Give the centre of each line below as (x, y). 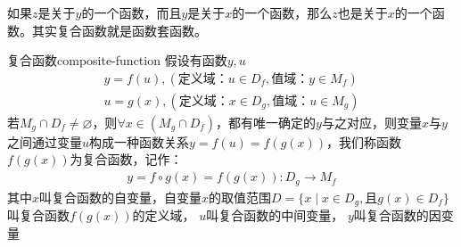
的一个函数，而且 (132, 12)
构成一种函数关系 (140, 141)
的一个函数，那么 (282, 12)
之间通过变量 (45, 141)
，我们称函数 (364, 141)
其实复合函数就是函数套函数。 (119, 30)
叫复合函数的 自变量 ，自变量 (121, 197)
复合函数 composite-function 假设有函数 (117, 60)
